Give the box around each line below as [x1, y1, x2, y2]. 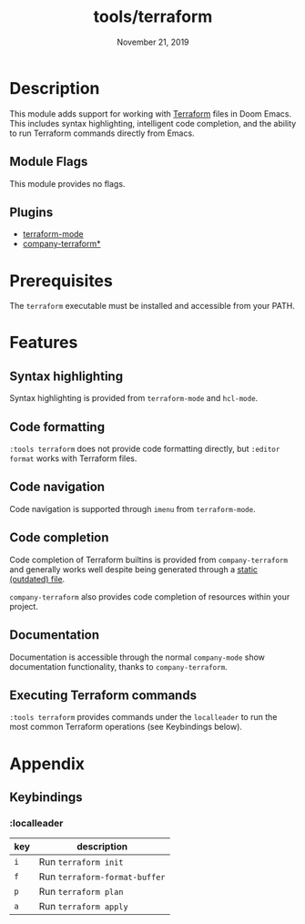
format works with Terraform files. [9, 453, 137, 464]
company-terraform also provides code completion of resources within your [9, 590, 290, 602]
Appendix [9, 754, 85, 774]
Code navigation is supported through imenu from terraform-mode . [9, 503, 257, 514]
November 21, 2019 [117, 36, 189, 47]
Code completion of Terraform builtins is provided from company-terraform [9, 554, 289, 565]
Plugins [9, 204, 54, 220]
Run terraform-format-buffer [38, 870, 166, 883]
